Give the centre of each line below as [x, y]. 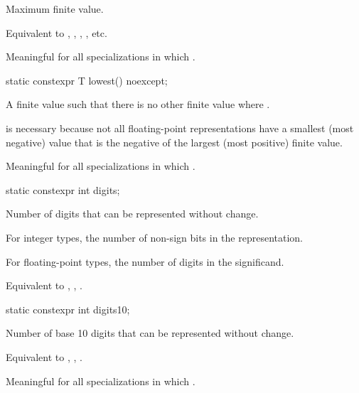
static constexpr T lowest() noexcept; [87, 80]
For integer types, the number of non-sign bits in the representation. [154, 237]
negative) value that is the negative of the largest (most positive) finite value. [174, 142]
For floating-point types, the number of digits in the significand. [145, 261]
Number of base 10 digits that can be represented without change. [150, 333]
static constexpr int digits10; [68, 309]
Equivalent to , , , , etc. [57, 32]
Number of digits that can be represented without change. [132, 214]
